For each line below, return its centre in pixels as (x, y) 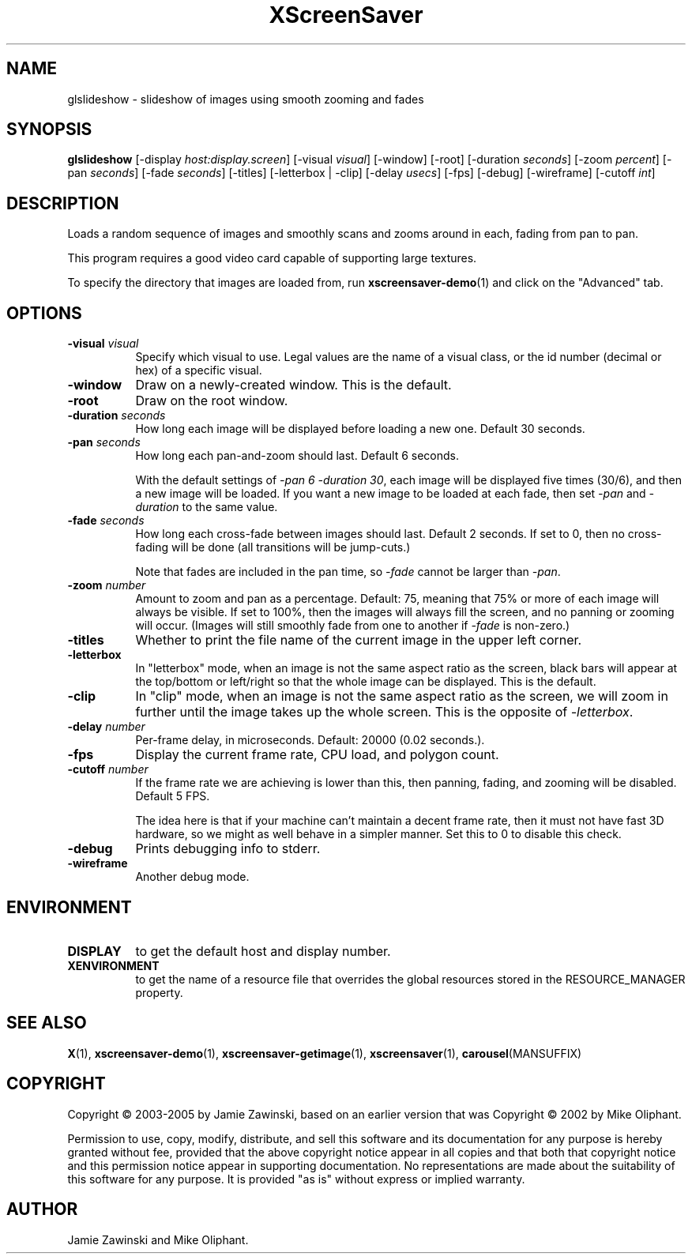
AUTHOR (42, 1209)
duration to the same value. (207, 507)
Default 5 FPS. (173, 796)
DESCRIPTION (63, 203)
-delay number (106, 727)
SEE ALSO (47, 1023)
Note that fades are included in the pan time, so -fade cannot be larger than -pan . (348, 572)
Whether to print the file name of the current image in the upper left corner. (359, 640)
